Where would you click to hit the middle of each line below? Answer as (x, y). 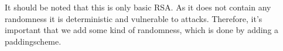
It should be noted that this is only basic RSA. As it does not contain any (138, 7)
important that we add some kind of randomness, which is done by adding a (142, 30)
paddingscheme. (33, 41)
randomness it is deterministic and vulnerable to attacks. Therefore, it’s (134, 18)
